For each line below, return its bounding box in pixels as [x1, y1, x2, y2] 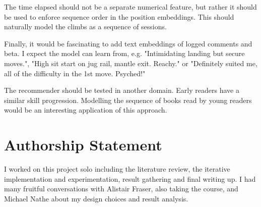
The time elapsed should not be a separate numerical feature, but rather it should [4, 2, 257, 12]
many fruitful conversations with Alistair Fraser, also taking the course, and [4, 183, 238, 194]
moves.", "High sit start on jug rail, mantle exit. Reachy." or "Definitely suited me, [4, 58, 257, 68]
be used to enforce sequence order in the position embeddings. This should [4, 11, 234, 22]
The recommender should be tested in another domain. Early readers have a [4, 85, 239, 95]
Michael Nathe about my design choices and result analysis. [4, 193, 188, 203]
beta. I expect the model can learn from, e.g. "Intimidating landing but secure [4, 48, 245, 59]
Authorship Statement [4, 134, 162, 155]
